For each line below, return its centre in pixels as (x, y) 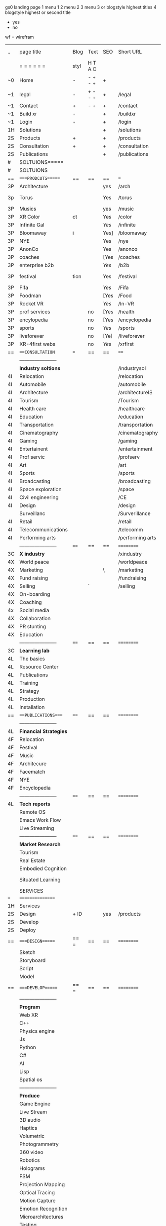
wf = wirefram (20, 37)
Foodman (30, 296)
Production (32, 699)
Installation (32, 707)
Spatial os (31, 1080)
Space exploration (41, 489)
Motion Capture (38, 1200)
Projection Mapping (42, 1185)
